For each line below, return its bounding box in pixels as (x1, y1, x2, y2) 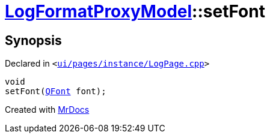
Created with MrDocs (5, 104, 90, 115)
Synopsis (5, 32, 62, 48)
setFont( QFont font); (5, 86, 106, 97)
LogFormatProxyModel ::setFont (5, 1, 265, 22)
